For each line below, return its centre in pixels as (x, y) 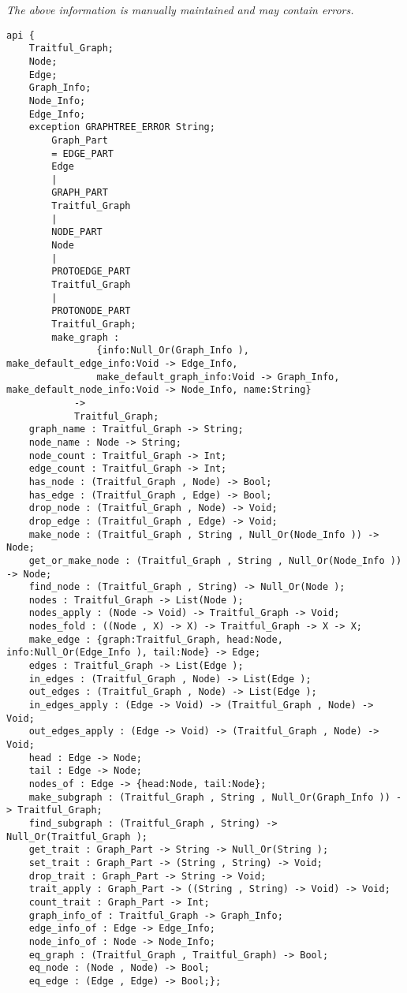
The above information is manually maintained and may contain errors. (180, 9)
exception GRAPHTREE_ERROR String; (122, 127)
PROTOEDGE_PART (91, 272)
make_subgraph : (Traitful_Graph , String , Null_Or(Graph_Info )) (209, 797)
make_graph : (86, 337)
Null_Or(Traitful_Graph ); (77, 836)
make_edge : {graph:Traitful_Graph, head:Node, (156, 639)
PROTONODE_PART (91, 311)
